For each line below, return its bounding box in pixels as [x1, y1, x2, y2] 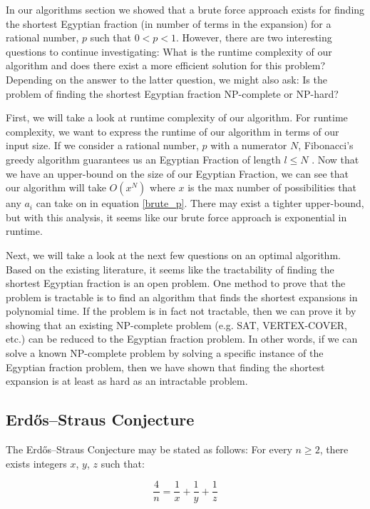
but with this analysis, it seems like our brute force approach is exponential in [6, 209, 347, 224]
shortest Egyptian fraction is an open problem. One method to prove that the [6, 276, 346, 291]
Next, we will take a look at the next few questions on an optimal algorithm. [6, 247, 341, 262]
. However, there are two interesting [176, 30, 332, 45]
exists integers [6, 455, 67, 470]
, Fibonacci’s [298, 138, 354, 153]
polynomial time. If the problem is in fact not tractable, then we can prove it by [6, 303, 356, 318]
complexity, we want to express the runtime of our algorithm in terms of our [6, 124, 339, 138]
